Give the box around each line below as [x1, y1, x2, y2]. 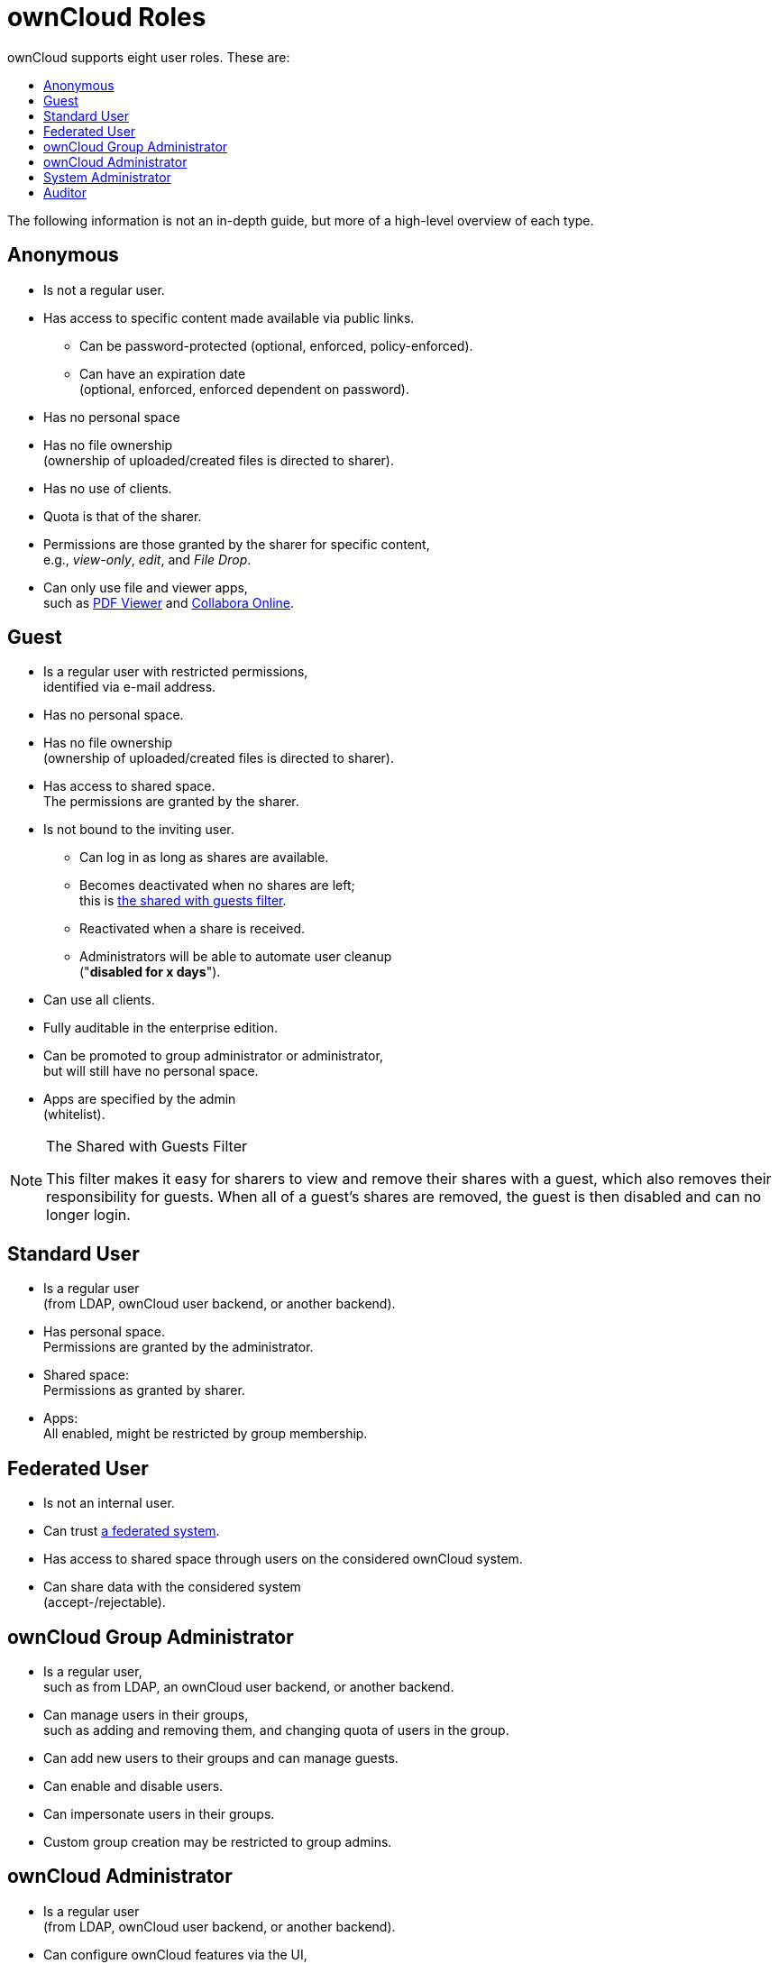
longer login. [46, 1206, 131, 1225]
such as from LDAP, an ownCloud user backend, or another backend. [43, 1678, 454, 1694]
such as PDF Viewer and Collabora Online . [43, 594, 295, 610]
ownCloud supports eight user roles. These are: [7, 49, 290, 65]
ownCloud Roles [7, 2, 206, 32]
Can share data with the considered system [43, 1579, 301, 1595]
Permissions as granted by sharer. [43, 1382, 245, 1399]
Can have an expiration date [79, 365, 246, 381]
